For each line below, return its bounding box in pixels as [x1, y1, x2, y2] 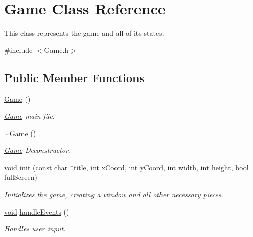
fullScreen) [4, 172, 38, 182]
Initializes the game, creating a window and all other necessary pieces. [4, 189, 223, 200]
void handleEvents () [4, 206, 70, 217]
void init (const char [4, 162, 68, 172]
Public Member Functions [4, 69, 144, 85]
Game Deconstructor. [4, 145, 71, 155]
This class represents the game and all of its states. [4, 28, 164, 38]
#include [4, 44, 33, 55]
